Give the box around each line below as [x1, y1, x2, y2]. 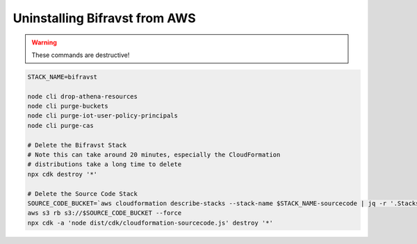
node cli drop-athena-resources [27, 92, 138, 100]
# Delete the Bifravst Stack [27, 141, 127, 149]
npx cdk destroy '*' [27, 170, 97, 178]
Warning [31, 38, 57, 47]
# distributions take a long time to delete [27, 161, 182, 168]
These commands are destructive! [31, 51, 130, 59]
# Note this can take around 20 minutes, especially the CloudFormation [27, 151, 281, 159]
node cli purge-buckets [27, 102, 109, 111]
